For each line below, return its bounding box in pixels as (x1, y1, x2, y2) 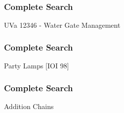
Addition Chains (4, 101, 54, 111)
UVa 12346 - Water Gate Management (4, 20, 121, 30)
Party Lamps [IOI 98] (4, 60, 69, 71)
